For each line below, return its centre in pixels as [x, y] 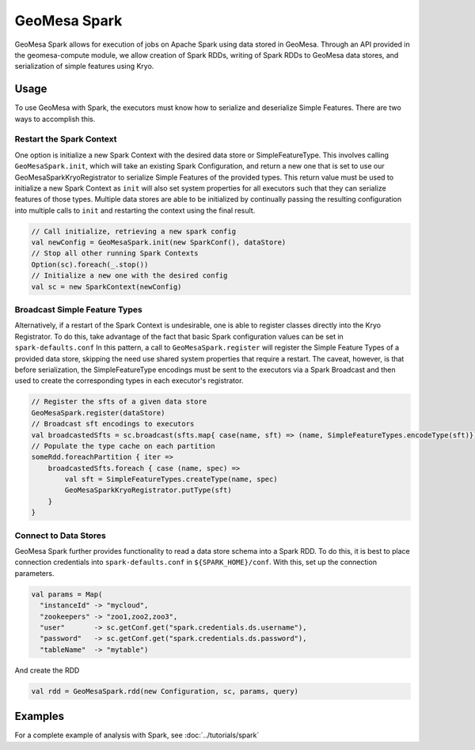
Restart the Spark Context [66, 139]
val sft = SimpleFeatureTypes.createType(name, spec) [171, 479]
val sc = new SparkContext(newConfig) [106, 286]
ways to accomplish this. [55, 119]
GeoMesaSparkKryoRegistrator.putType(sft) [148, 490]
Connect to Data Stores [60, 536]
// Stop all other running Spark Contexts [115, 254]
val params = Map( [67, 594]
